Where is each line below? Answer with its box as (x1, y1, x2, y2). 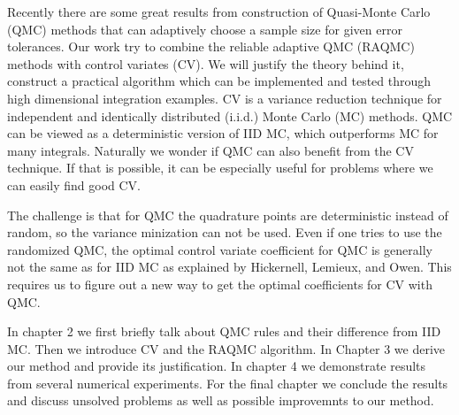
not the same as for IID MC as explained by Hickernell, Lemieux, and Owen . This (7, 257, 452, 276)
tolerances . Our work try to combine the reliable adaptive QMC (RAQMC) (7, 37, 415, 56)
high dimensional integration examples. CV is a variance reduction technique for (7, 88, 442, 107)
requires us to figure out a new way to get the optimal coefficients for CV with (7, 274, 432, 293)
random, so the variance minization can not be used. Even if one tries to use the (7, 223, 442, 242)
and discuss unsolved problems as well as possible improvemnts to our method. (7, 391, 434, 410)
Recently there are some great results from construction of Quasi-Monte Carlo (7, 3, 431, 20)
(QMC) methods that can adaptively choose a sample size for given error (7, 19, 402, 38)
